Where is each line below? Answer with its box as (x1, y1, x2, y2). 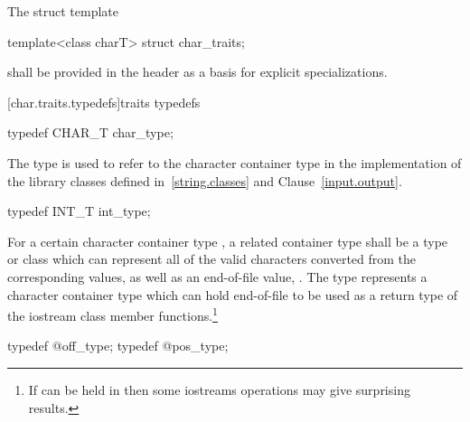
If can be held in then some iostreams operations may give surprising (28, 380, 410, 399)
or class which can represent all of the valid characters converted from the (7, 249, 417, 268)
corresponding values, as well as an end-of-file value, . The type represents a (7, 267, 428, 286)
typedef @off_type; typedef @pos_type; (7, 336, 229, 355)
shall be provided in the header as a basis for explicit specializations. (7, 62, 388, 81)
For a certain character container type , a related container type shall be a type (7, 231, 448, 250)
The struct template (7, 2, 118, 20)
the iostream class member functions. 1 (7, 304, 218, 324)
